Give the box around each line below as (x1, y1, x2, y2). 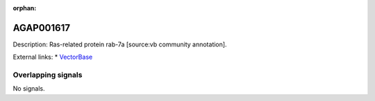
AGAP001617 (12, 21, 71, 34)
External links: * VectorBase (12, 53, 93, 62)
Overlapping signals (12, 70, 83, 80)
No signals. (12, 84, 45, 93)
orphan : (12, 4, 37, 12)
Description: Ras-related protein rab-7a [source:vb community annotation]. (12, 40, 227, 48)
